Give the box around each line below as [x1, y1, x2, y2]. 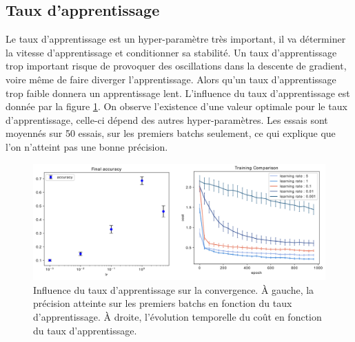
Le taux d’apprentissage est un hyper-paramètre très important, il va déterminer [6, 32, 346, 46]
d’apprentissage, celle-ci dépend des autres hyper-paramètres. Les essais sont [6, 112, 328, 127]
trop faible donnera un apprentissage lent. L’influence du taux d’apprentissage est [6, 85, 350, 100]
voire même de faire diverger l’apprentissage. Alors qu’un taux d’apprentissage [6, 72, 336, 86]
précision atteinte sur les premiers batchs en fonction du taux [33, 296, 292, 310]
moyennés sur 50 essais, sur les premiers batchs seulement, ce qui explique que [6, 126, 336, 140]
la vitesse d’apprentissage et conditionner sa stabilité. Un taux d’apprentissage [6, 45, 337, 59]
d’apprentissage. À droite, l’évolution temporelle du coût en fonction [33, 310, 322, 323]
